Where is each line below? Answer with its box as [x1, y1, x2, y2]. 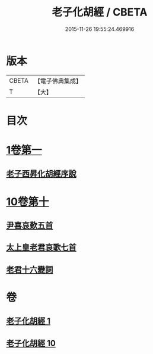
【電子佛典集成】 [34, 77, 82, 85]
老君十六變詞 [6, 264, 53, 274]
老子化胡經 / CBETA [52, 5, 148, 19]
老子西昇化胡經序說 [6, 169, 76, 179]
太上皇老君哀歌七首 [6, 242, 76, 253]
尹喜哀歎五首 [6, 221, 53, 231]
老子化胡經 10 [6, 338, 56, 348]
